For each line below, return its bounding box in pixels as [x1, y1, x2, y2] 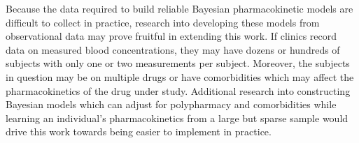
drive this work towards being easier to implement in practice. [6, 124, 272, 139]
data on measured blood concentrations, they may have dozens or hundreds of [6, 42, 340, 57]
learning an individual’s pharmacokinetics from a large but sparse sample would [6, 110, 349, 125]
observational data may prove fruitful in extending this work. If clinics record [6, 29, 337, 43]
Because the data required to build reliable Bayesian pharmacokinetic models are [6, 1, 353, 15]
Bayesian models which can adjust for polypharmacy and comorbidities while [6, 97, 337, 112]
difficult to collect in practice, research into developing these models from [6, 15, 320, 29]
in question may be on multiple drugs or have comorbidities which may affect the [6, 69, 354, 84]
